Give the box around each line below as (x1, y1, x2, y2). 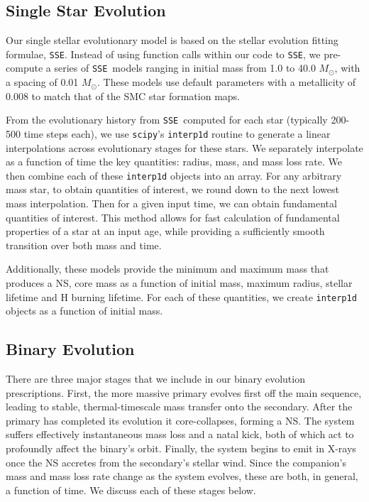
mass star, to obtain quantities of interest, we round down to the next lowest (6, 182, 339, 197)
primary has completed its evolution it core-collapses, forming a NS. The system (6, 413, 355, 427)
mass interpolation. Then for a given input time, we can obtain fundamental (6, 196, 337, 211)
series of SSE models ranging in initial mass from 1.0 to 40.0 (54, 60, 316, 75)
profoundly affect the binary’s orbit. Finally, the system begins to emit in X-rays (6, 441, 356, 456)
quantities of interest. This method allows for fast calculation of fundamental (6, 209, 340, 224)
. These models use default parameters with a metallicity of (97, 75, 356, 89)
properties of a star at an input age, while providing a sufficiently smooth (6, 224, 325, 239)
